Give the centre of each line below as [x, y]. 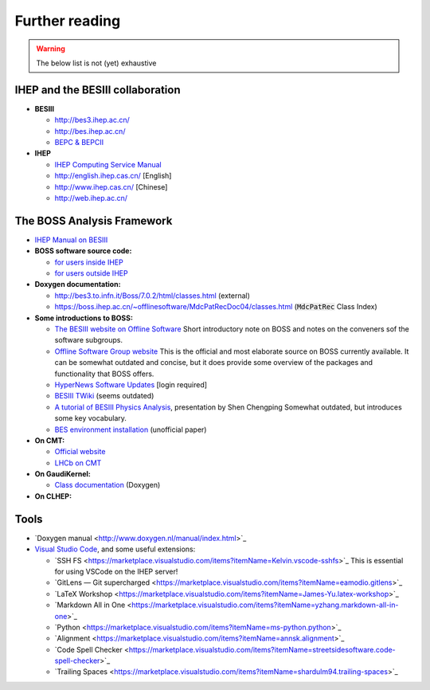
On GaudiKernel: [63, 474]
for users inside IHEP [89, 262]
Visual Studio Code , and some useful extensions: [115, 549]
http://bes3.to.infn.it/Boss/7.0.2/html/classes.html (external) [152, 296]
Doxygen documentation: [78, 284]
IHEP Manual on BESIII [71, 240]
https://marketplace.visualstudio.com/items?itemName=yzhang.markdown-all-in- [265, 605]
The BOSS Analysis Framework [94, 220]
